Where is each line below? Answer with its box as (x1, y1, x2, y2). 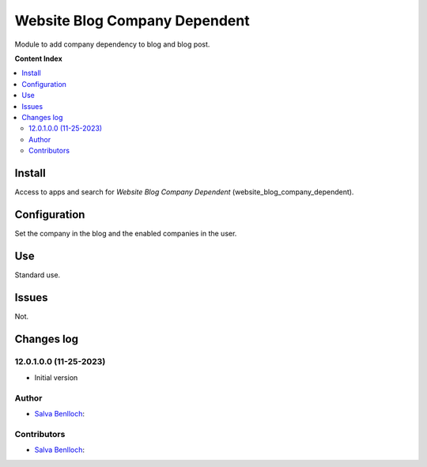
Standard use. (14, 269, 61, 280)
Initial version (34, 372, 78, 382)
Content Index (14, 54, 62, 63)
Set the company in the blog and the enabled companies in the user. (14, 228, 237, 238)
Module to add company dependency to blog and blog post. (14, 40, 210, 49)
